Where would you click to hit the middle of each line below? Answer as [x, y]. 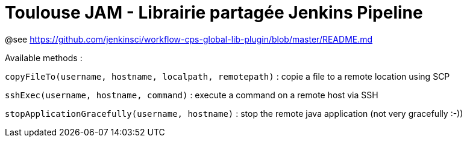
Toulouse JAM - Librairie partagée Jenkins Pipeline [214, 13]
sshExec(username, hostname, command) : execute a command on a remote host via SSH [192, 95]
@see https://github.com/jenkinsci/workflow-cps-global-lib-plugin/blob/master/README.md [189, 39]
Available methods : [44, 58]
